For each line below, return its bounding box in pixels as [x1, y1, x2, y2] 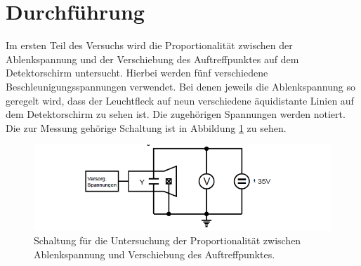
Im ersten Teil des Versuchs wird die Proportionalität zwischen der [6, 38, 293, 53]
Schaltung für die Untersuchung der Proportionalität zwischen [34, 233, 301, 248]
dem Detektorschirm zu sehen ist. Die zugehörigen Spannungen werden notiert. [6, 107, 346, 121]
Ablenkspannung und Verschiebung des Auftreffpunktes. [34, 247, 275, 262]
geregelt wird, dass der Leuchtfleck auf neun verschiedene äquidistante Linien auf [6, 93, 354, 107]
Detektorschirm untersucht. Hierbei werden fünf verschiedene [6, 65, 268, 80]
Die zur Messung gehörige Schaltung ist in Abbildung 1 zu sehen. [6, 120, 287, 135]
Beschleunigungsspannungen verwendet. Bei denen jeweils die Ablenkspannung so [6, 79, 355, 93]
